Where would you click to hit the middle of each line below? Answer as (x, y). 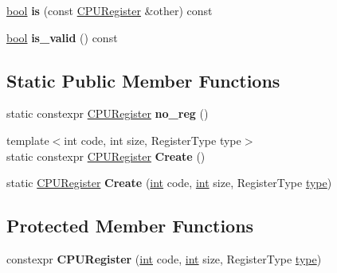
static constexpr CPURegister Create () (106, 156)
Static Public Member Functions (143, 80)
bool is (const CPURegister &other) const (110, 10)
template (28, 140)
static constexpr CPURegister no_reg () (108, 113)
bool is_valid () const (62, 37)
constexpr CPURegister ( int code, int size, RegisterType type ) (164, 258)
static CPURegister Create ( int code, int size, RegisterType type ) (169, 183)
